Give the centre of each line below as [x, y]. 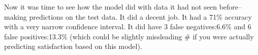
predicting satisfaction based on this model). [73, 46]
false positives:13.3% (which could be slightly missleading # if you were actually [129, 36]
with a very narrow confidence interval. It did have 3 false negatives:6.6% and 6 [128, 26]
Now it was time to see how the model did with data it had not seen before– [123, 7]
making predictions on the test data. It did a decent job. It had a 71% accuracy [128, 16]
